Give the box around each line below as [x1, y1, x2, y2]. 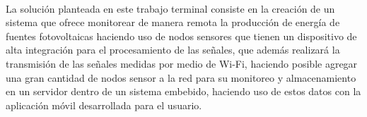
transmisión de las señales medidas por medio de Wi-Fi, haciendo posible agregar [6, 56, 358, 70]
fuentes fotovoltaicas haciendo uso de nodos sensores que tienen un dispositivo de [6, 28, 357, 43]
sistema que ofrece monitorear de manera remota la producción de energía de [6, 15, 340, 30]
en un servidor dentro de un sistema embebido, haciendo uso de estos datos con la [6, 84, 361, 99]
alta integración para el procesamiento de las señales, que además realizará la [6, 42, 340, 57]
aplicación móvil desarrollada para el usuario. [6, 97, 202, 112]
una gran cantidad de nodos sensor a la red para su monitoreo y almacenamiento [6, 70, 356, 85]
